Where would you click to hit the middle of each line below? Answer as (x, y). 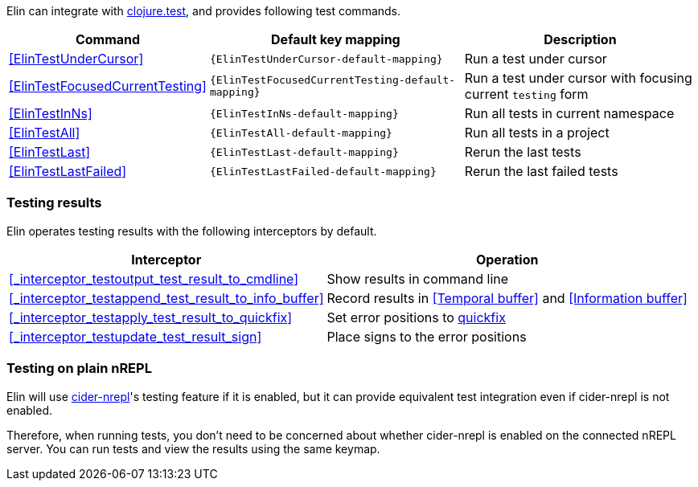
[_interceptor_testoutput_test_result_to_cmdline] (154, 278)
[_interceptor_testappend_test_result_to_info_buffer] (166, 298)
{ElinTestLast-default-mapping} (304, 152)
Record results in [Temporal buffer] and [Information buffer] (507, 298)
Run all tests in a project (537, 133)
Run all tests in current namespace (569, 113)
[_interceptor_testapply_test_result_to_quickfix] (151, 317)
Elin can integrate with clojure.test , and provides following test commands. (204, 11)
